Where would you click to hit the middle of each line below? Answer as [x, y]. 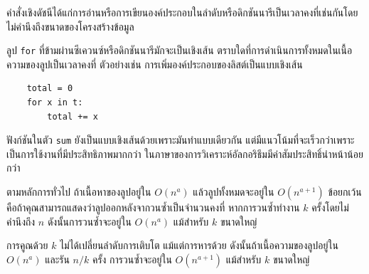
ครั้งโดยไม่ [330, 207]
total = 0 [50, 89]
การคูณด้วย [27, 245]
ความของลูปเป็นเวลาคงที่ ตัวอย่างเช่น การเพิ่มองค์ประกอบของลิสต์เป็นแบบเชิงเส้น [155, 64]
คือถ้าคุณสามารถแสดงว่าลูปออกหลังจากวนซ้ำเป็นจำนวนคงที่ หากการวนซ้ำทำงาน [153, 207]
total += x [73, 116]
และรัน [57, 259]
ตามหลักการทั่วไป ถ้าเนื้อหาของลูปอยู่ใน [79, 192]
